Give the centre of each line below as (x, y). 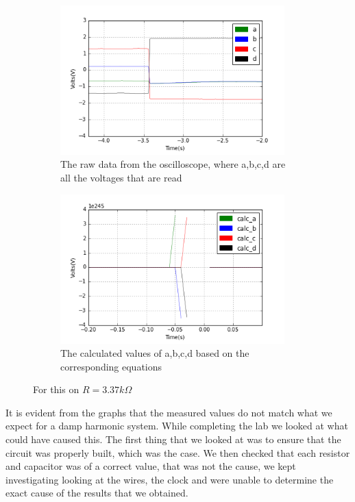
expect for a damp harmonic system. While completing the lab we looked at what (177, 426)
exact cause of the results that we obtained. (97, 493)
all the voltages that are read (121, 178)
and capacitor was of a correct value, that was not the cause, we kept (151, 466)
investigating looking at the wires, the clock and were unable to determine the (170, 479)
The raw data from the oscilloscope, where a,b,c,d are (173, 164)
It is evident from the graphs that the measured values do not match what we (169, 412)
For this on (56, 389)
